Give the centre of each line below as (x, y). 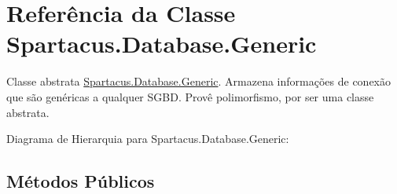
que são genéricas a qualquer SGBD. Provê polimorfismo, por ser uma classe (190, 96)
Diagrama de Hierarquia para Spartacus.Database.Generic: (148, 139)
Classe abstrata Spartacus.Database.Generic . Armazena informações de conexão (198, 81)
